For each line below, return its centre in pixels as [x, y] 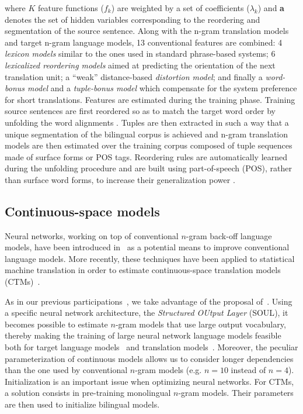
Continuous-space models [82, 211]
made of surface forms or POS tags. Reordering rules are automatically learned [146, 156]
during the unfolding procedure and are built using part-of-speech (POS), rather [148, 168]
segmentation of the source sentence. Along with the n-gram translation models [147, 31]
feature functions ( [71, 8]
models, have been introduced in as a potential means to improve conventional [147, 247]
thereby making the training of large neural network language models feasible [143, 335]
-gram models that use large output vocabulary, [201, 324]
